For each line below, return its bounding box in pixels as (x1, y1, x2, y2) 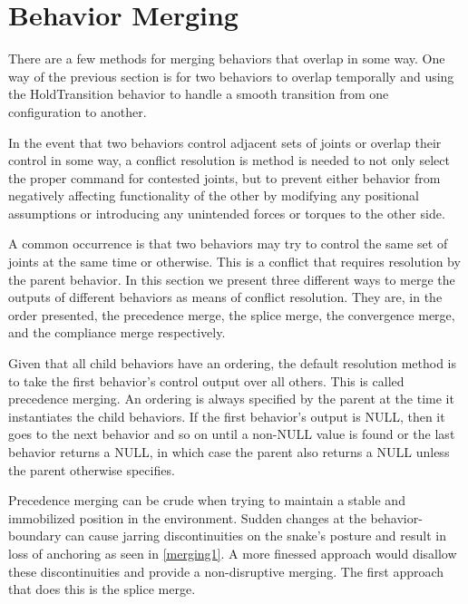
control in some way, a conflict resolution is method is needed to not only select (8, 151, 450, 170)
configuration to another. (8, 102, 147, 121)
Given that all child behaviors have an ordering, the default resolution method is (8, 354, 457, 373)
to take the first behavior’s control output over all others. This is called (8, 371, 405, 390)
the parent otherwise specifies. (8, 460, 175, 479)
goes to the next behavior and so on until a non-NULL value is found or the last (8, 424, 455, 443)
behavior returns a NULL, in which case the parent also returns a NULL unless (8, 443, 450, 461)
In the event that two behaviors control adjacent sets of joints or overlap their (8, 132, 442, 151)
